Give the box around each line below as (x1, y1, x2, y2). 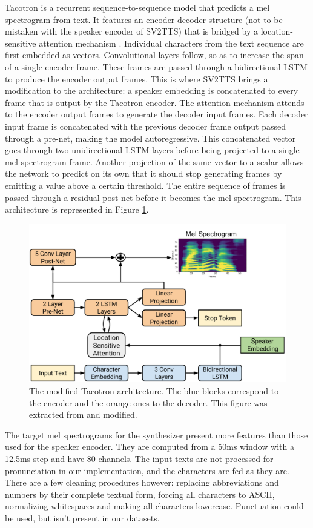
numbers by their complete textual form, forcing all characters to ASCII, (5, 487, 275, 500)
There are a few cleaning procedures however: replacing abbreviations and (5, 476, 279, 489)
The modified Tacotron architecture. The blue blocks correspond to (29, 384, 279, 397)
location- (260, 25, 293, 38)
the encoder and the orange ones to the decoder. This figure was (29, 396, 268, 409)
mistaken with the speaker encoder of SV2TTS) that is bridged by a (5, 25, 259, 38)
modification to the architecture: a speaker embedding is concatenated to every (5, 84, 298, 97)
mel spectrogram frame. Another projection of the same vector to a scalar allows (5, 155, 304, 168)
